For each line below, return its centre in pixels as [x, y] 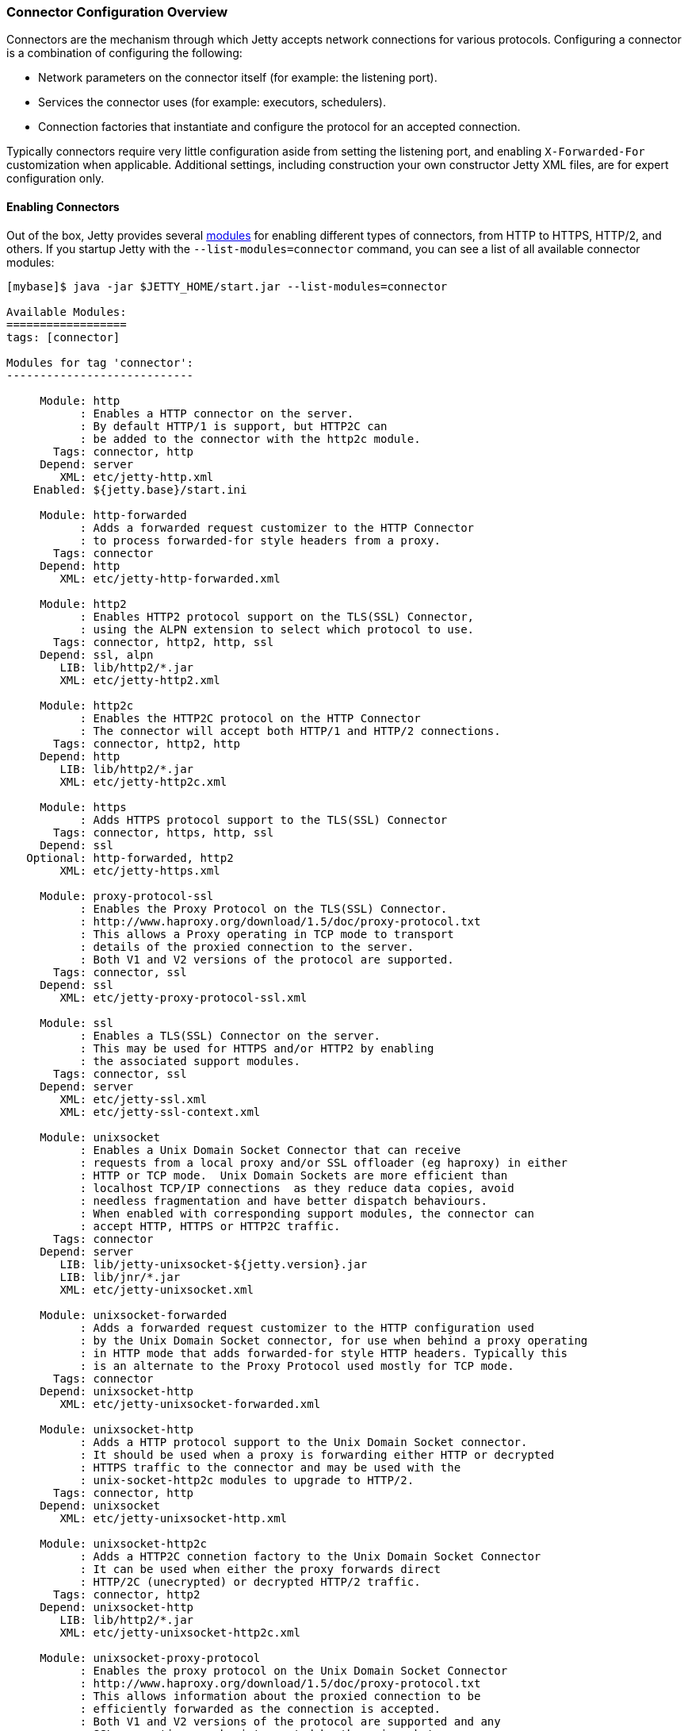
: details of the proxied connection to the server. [247, 946]
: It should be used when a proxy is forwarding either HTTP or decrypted [317, 1454]
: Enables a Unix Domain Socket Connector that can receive [270, 1150]
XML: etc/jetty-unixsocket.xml [157, 1289]
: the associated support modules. [190, 1061]
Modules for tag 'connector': [100, 362]
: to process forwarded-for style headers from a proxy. [260, 540]
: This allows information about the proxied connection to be [280, 1696]
